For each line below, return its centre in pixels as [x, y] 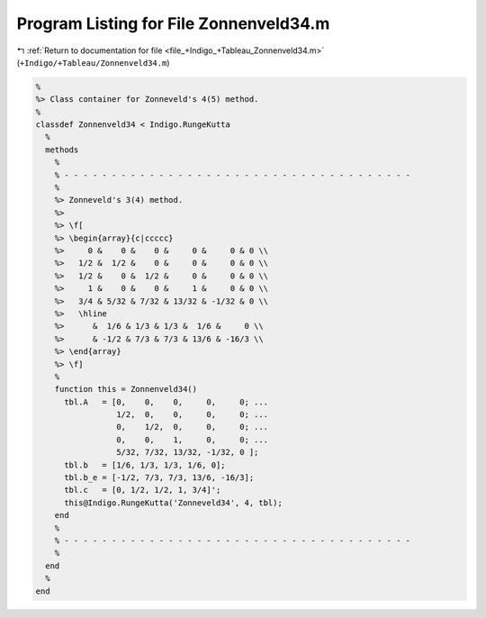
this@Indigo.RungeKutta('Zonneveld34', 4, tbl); [173, 503]
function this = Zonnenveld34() [126, 389]
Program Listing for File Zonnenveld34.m [173, 23]
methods [62, 150]
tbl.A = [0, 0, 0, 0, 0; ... [166, 402]
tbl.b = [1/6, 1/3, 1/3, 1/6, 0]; [145, 465]
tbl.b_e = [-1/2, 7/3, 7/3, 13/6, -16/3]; [159, 478]
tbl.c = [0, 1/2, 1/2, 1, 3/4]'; [143, 490]
